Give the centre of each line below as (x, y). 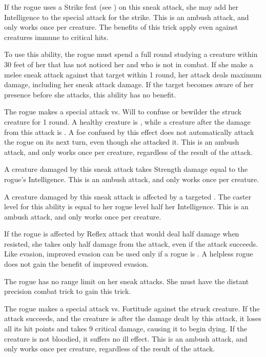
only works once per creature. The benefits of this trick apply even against (121, 27)
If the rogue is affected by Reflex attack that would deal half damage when (122, 234)
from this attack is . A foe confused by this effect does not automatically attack (129, 132)
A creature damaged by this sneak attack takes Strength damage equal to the (126, 169)
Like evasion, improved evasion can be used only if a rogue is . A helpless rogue (129, 254)
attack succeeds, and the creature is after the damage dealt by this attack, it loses (133, 318)
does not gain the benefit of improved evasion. (77, 264)
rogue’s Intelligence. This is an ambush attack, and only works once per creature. (132, 179)
